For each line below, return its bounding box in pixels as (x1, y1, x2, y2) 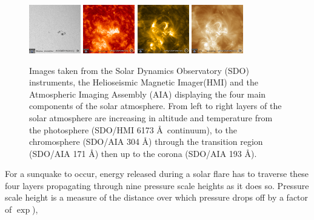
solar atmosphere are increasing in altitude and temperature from (29, 111, 273, 124)
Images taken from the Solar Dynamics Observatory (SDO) (29, 64, 249, 76)
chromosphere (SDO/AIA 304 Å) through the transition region (29, 135, 263, 148)
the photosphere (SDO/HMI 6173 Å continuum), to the (29, 123, 237, 136)
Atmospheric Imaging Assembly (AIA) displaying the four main (29, 87, 266, 100)
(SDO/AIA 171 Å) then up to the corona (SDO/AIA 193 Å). (29, 147, 257, 159)
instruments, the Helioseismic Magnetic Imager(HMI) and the (29, 76, 258, 88)
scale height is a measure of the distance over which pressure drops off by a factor (5, 191, 309, 204)
